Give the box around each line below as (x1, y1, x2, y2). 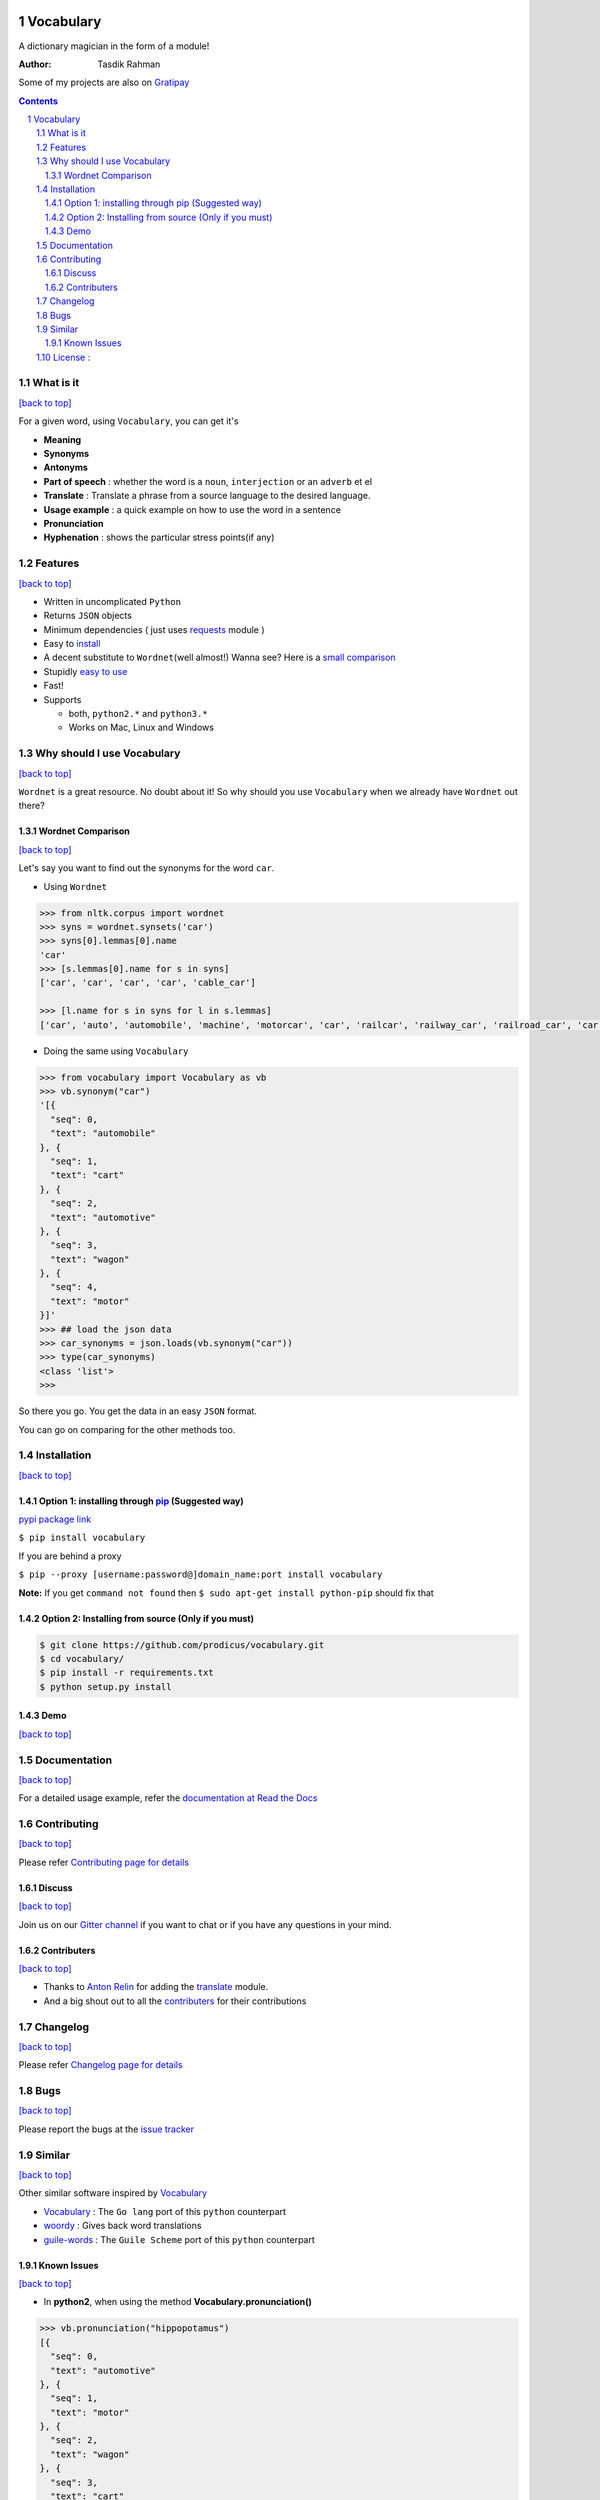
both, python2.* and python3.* (68, 708, 209, 720)
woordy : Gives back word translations (43, 2220, 202, 2232)
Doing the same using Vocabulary (43, 1045, 189, 1057)
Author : (18, 58, 52, 70)
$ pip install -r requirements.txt (39, 1667, 214, 1679)
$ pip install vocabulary (18, 1532, 146, 1544)
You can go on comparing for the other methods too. (18, 1423, 236, 1435)
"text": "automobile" (50, 1128, 157, 1139)
